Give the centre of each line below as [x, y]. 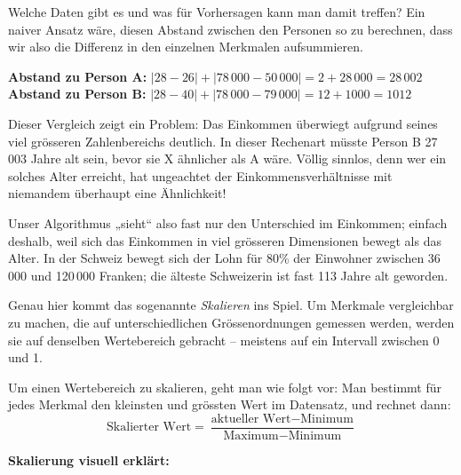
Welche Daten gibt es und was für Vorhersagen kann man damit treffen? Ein [217, 12]
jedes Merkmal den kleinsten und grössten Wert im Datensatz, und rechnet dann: [230, 404]
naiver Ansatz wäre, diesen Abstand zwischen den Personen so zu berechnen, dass [230, 29]
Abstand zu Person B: [77, 94]
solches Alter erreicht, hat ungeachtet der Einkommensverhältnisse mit [200, 175]
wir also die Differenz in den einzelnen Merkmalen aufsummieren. [186, 47]
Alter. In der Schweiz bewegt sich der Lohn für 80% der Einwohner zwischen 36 [224, 258]
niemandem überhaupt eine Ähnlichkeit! [117, 193]
